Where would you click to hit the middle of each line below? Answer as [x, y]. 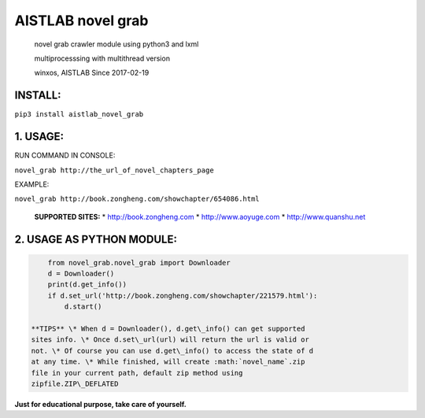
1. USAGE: [39, 137]
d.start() [83, 307]
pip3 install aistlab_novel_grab [79, 115]
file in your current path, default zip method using [137, 373]
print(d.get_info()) [87, 285]
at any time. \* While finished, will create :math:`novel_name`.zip [168, 362]
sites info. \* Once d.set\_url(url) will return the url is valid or [170, 340]
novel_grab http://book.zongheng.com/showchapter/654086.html [137, 199]
